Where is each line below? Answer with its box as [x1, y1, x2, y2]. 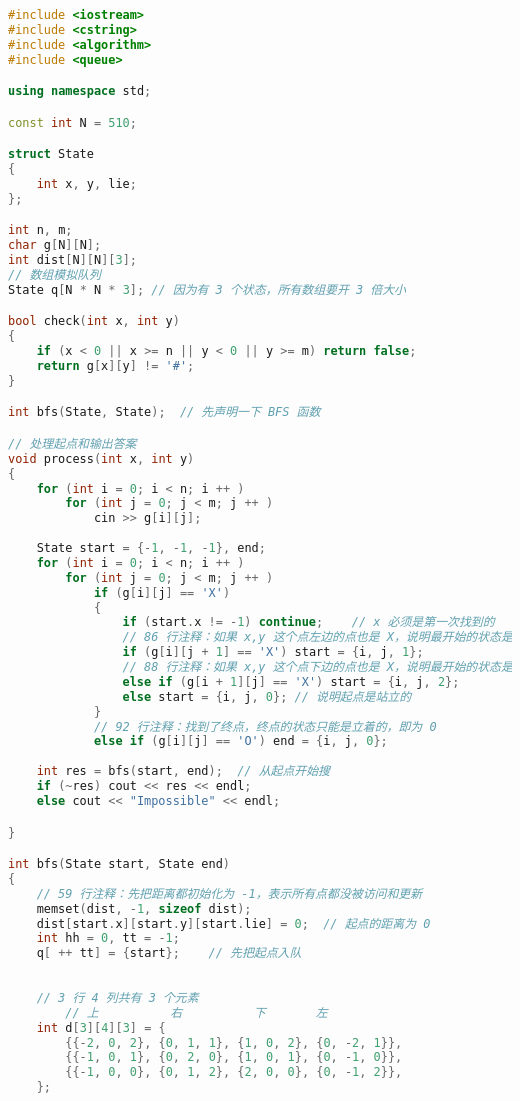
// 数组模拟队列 [8, 268, 101, 282]
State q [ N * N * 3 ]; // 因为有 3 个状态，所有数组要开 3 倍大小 [8, 282, 406, 297]
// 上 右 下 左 [65, 1005, 328, 1020]
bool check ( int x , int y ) [8, 314, 180, 329]
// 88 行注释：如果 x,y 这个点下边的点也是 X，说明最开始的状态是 [122, 660, 513, 675]
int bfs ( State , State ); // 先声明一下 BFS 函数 [8, 405, 321, 420]
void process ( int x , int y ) [8, 451, 195, 466]
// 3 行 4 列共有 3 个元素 [36, 990, 199, 1005]
